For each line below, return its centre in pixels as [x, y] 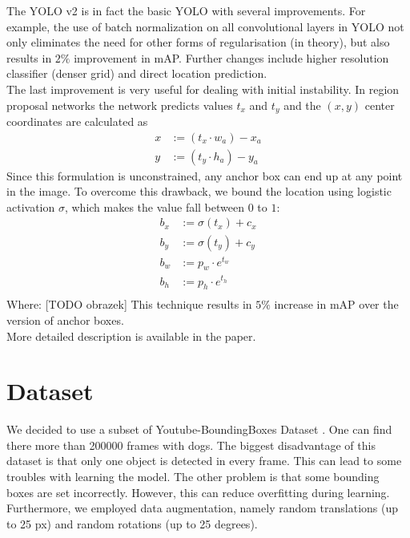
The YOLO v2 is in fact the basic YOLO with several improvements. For [186, 10]
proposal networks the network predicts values [120, 105]
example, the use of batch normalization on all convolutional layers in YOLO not [205, 26]
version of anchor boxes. [65, 320]
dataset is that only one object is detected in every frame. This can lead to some [204, 461]
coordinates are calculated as [77, 121]
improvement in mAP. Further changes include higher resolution [231, 57]
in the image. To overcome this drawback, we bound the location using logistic [199, 191]
